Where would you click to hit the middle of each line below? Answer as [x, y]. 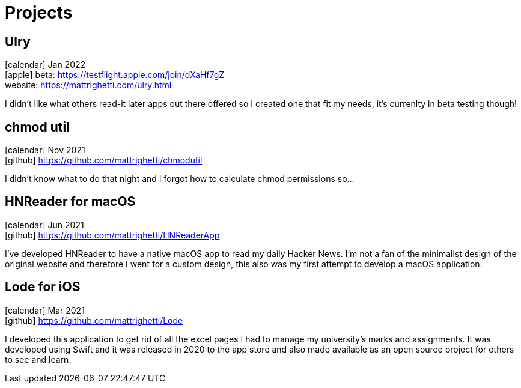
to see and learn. [38, 359]
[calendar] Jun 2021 [44, 225]
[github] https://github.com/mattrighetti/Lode [94, 320]
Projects [39, 13]
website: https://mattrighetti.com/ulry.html [88, 85]
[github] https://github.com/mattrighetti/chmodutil [104, 160]
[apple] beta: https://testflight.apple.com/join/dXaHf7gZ [115, 75]
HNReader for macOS [70, 202]
